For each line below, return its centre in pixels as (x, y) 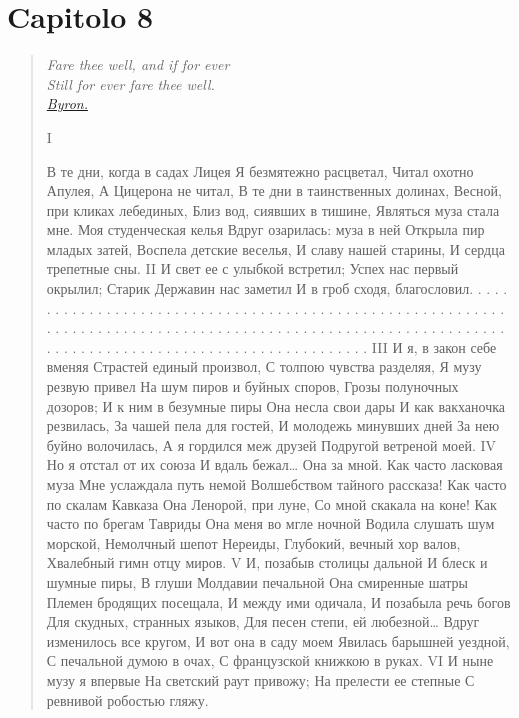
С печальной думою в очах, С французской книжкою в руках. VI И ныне (270, 660)
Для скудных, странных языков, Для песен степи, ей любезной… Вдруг (263, 621)
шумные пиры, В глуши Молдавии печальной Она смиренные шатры (257, 581)
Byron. (67, 103)
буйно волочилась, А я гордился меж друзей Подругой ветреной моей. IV (271, 444)
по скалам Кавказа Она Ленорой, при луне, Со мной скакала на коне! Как (271, 503)
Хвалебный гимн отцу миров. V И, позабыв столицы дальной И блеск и (267, 562)
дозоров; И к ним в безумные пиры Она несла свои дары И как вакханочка (275, 405)
